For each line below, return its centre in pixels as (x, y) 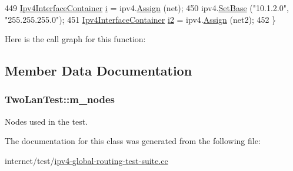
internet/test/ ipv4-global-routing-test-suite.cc (86, 160)
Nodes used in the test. (46, 121)
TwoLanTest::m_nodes (60, 99)
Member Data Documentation (99, 71)
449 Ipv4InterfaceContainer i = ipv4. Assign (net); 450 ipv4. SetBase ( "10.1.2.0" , (147, 8)
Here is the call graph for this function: (75, 39)
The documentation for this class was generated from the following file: (133, 141)
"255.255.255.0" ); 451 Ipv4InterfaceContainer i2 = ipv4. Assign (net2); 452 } (141, 19)
